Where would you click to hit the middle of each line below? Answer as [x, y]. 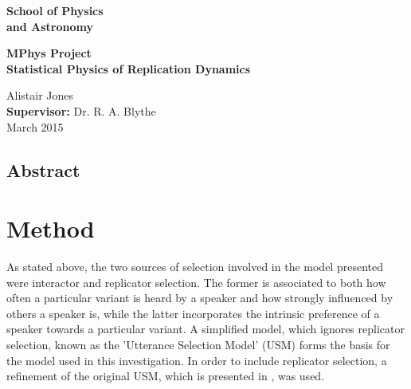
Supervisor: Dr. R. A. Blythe [81, 110]
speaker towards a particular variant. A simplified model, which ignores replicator [205, 329]
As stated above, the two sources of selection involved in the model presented [195, 267]
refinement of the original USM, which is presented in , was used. [166, 376]
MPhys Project [49, 53]
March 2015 [35, 126]
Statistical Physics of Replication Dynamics [129, 68]
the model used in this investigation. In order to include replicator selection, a [197, 360]
